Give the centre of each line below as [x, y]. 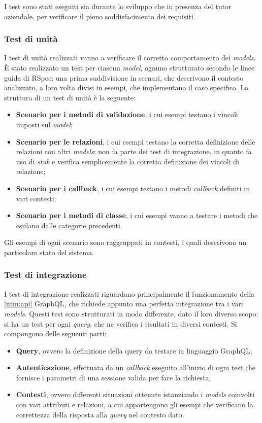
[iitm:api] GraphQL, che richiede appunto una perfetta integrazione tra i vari [124, 304]
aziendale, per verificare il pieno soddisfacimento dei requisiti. [100, 16]
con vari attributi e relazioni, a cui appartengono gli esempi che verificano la [135, 404]
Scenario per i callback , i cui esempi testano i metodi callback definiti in [133, 188]
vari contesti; [36, 198]
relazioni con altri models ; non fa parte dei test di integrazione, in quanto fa [134, 151]
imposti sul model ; [44, 124]
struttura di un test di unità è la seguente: [70, 97]
